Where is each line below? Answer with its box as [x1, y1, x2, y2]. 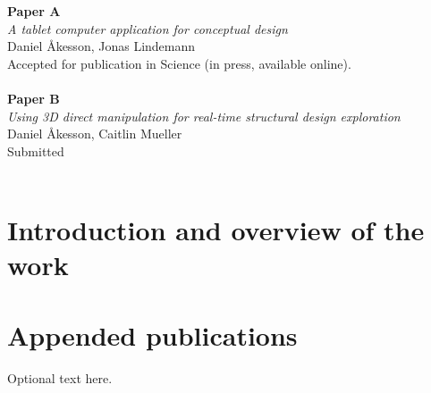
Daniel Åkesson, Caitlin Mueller [7, 124, 182, 143]
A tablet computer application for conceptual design [7, 19, 288, 38]
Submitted [7, 141, 64, 160]
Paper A [7, 2, 61, 20]
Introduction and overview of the [7, 212, 425, 248]
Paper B [7, 88, 60, 107]
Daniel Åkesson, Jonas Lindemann [7, 37, 196, 55]
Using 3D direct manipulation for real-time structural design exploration [7, 106, 401, 125]
